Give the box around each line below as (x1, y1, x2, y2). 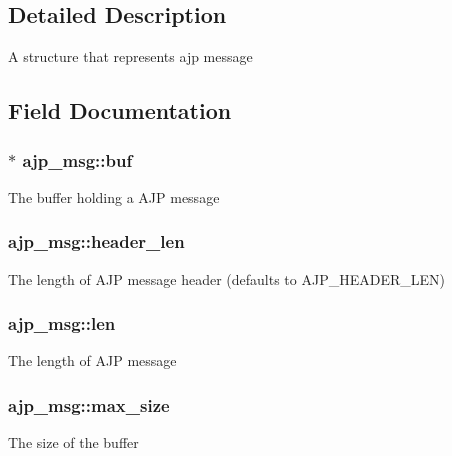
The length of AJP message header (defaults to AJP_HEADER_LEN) (8, 268, 445, 289)
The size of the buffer (8, 432, 139, 453)
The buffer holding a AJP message (8, 186, 220, 207)
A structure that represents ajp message (8, 46, 253, 67)
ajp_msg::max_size (8, 392, 170, 417)
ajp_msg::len (8, 311, 116, 336)
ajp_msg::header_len (8, 229, 185, 254)
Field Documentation (8, 95, 232, 126)
